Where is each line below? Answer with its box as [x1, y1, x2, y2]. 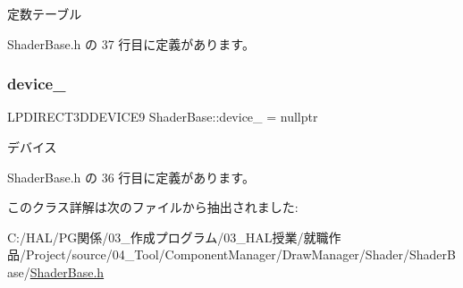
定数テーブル [7, 4, 82, 22]
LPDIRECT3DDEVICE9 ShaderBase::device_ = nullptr [7, 107, 318, 126]
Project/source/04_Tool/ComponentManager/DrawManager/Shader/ [25, 245, 409, 264]
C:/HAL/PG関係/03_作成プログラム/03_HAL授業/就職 [7, 227, 329, 246]
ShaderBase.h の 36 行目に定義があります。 [7, 167, 255, 186]
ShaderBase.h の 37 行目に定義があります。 [7, 34, 255, 53]
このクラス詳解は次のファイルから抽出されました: [7, 198, 299, 216]
